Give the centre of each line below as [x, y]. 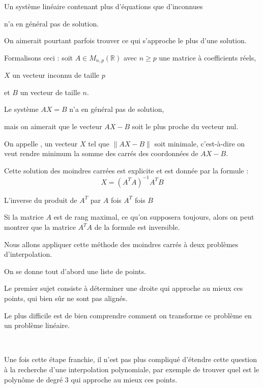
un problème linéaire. [37, 325]
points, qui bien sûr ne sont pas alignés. [66, 298]
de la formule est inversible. [137, 227]
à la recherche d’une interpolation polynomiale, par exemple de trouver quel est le [132, 369]
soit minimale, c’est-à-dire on [200, 143]
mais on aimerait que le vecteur [53, 126]
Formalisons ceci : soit [39, 57]
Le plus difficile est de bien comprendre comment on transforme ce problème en [128, 315]
